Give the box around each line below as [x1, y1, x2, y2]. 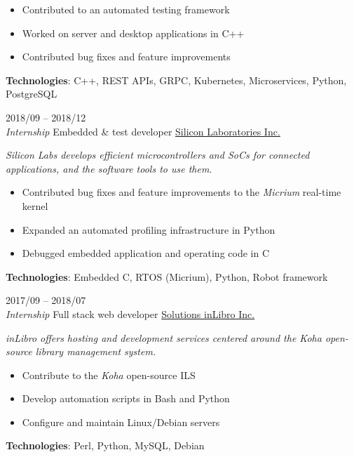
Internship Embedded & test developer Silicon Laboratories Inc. [6, 124, 280, 138]
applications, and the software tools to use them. [6, 161, 212, 175]
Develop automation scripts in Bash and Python [22, 391, 230, 406]
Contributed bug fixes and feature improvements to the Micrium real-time [22, 185, 341, 199]
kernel [22, 198, 48, 213]
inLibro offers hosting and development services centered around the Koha [6, 330, 322, 345]
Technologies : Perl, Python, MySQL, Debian [6, 438, 205, 453]
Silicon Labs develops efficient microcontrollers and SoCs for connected [6, 147, 310, 162]
